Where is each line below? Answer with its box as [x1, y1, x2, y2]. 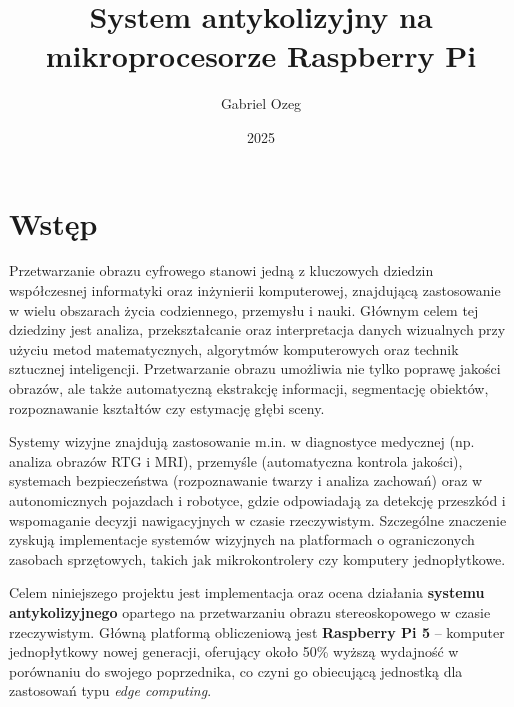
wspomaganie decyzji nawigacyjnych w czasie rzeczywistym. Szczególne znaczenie [9, 509, 507, 530]
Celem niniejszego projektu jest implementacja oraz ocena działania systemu [9, 582, 485, 603]
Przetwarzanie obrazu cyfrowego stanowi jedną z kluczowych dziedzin [9, 260, 434, 281]
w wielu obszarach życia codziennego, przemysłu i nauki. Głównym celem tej [9, 299, 479, 320]
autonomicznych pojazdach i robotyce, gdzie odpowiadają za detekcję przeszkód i [9, 489, 506, 510]
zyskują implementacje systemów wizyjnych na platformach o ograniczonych [9, 529, 475, 550]
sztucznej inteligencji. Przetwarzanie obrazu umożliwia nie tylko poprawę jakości [9, 358, 501, 379]
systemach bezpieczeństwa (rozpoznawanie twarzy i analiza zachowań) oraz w [9, 470, 483, 491]
